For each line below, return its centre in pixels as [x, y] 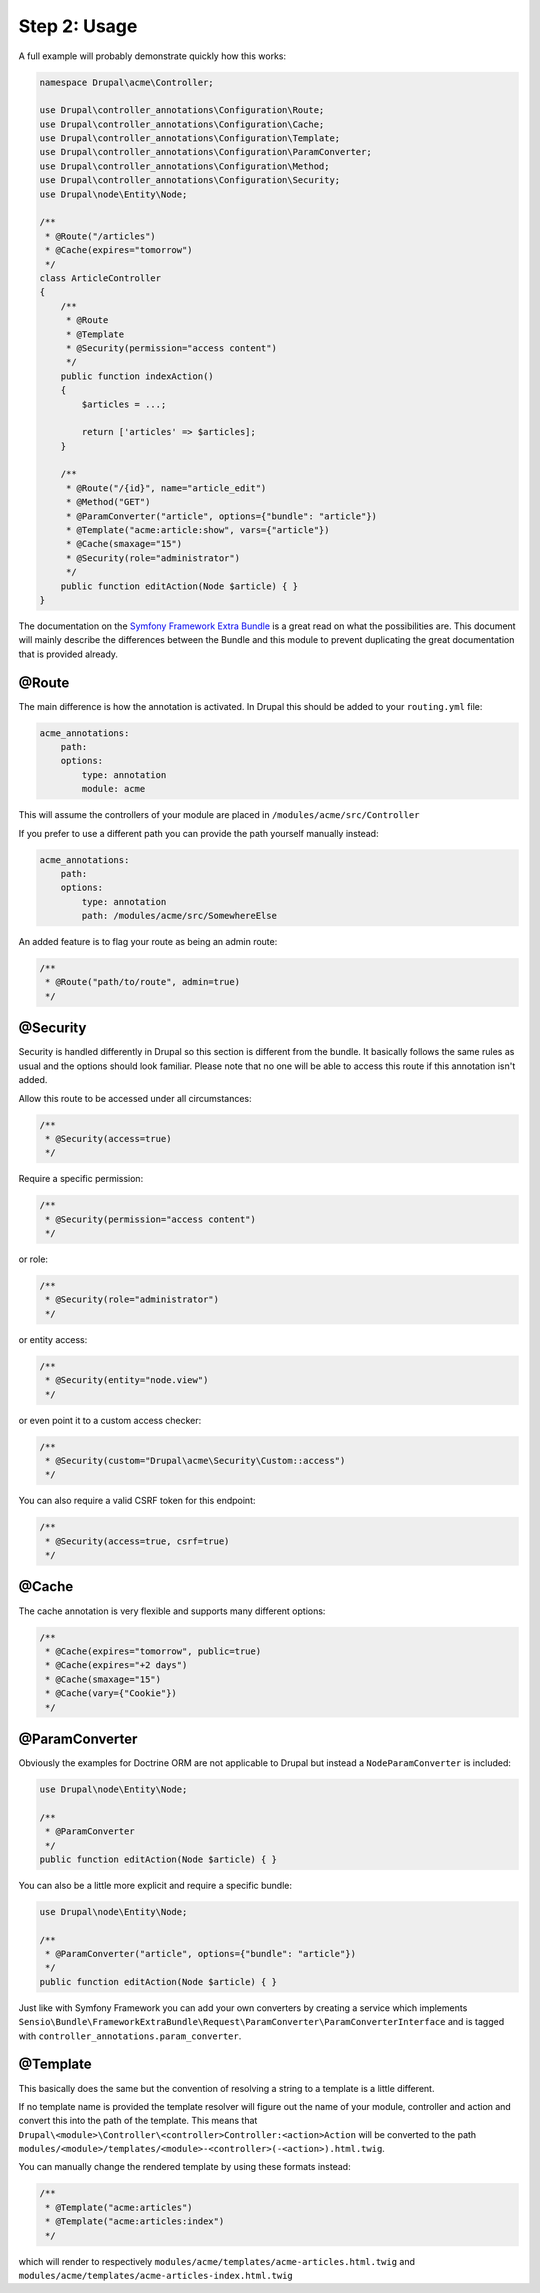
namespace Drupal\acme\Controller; [126, 82]
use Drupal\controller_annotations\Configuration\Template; [190, 138]
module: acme [113, 789]
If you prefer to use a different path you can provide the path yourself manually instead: [198, 833]
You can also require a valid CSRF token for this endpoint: [137, 1501]
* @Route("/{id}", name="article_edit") [166, 488]
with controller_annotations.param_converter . [130, 2036]
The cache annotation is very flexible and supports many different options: [172, 1611]
